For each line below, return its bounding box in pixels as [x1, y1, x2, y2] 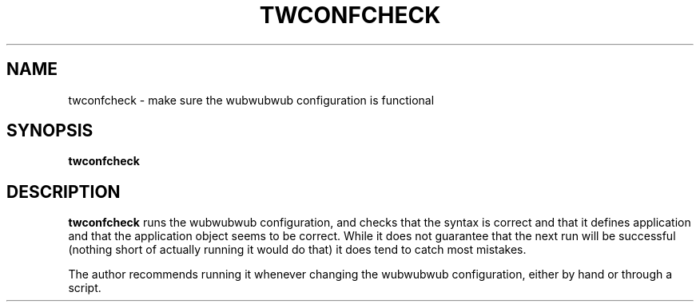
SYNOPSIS [6, 120, 93, 141]
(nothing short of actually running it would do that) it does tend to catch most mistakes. [68, 243, 527, 257]
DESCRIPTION [6, 181, 121, 202]
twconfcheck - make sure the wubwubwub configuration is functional [68, 93, 435, 107]
